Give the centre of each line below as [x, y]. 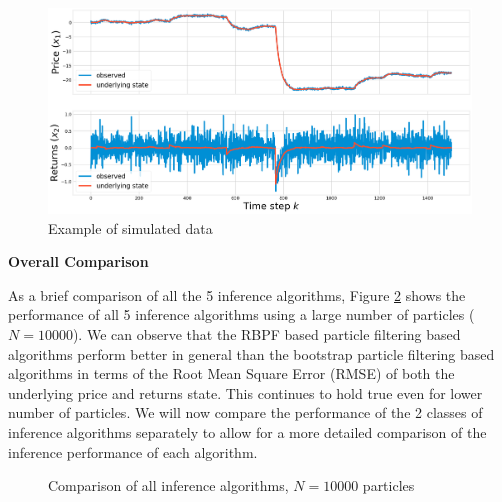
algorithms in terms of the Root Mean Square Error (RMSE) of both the [231, 373]
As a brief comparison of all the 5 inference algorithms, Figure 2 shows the [237, 294]
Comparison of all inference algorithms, [168, 485]
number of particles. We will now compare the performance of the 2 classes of [245, 412]
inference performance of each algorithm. [133, 451]
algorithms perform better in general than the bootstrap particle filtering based [251, 353]
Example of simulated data [130, 227]
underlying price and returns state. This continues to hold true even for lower [245, 392]
